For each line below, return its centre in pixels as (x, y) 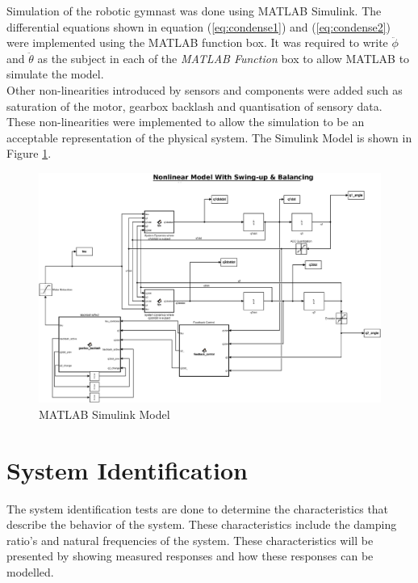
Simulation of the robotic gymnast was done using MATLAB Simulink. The (194, 11)
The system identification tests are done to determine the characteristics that (198, 508)
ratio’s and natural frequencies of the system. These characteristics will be (190, 540)
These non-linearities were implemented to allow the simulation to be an (186, 122)
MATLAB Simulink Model (104, 414)
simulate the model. (55, 74)
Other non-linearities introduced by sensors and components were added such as (205, 89)
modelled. (30, 572)
